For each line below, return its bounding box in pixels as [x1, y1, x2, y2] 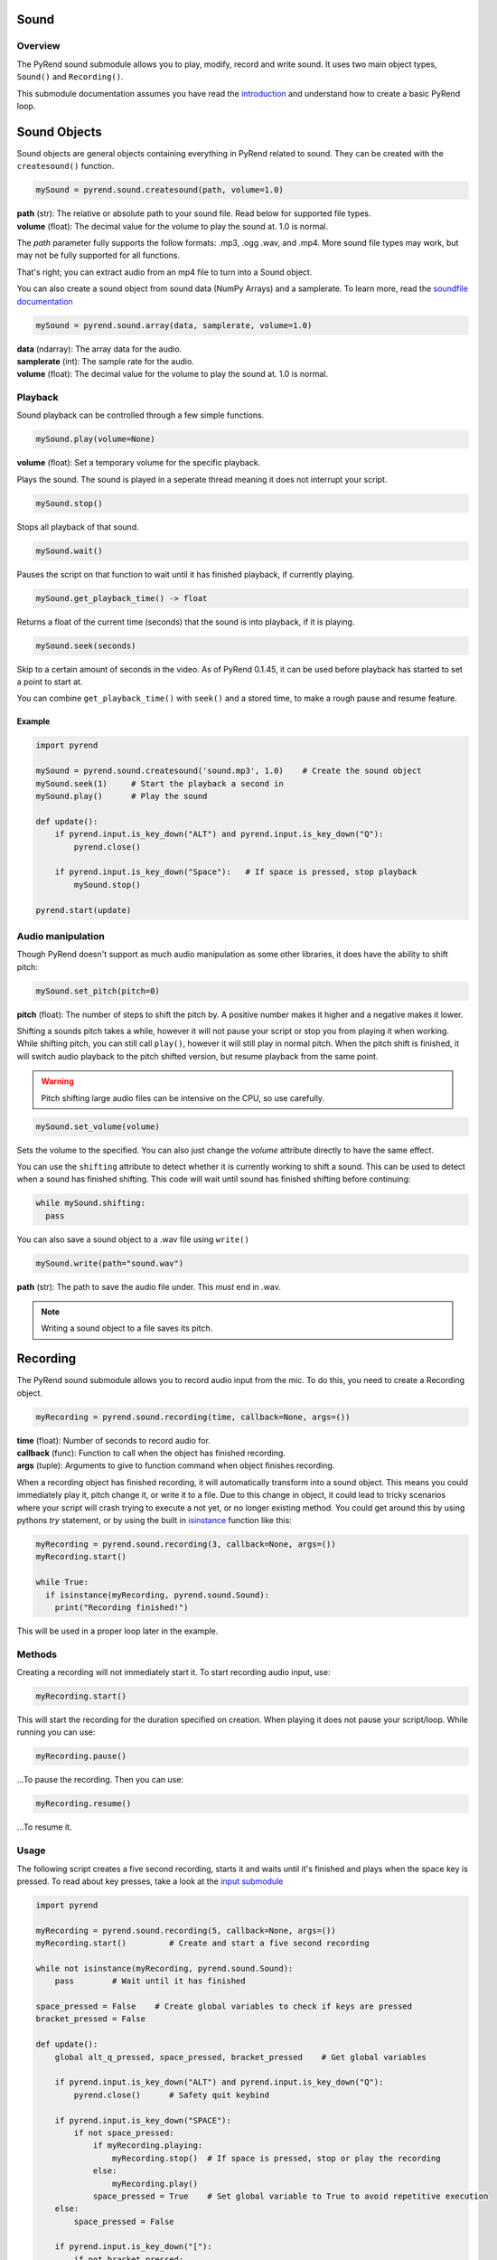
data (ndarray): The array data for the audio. [16, 344, 183, 354]
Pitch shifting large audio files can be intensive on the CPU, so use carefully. [41, 1092, 325, 1103]
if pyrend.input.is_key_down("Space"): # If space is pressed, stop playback [54, 867, 417, 877]
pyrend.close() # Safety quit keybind [73, 2089, 270, 2100]
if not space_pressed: [73, 2127, 175, 2138]
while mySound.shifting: [35, 1198, 146, 1209]
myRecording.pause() [35, 1751, 127, 1762]
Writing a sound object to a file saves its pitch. [41, 1323, 213, 1333]
